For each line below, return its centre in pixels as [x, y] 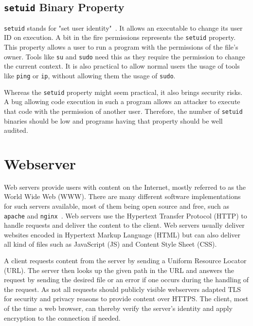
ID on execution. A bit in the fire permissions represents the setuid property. [120, 37]
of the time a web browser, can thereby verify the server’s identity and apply [118, 308]
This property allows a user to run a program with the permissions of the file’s [121, 47]
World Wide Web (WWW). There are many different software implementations [122, 196]
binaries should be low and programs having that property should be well [113, 120]
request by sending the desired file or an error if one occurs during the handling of [126, 280]
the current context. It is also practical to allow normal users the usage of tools [122, 66]
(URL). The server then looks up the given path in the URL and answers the [119, 270]
